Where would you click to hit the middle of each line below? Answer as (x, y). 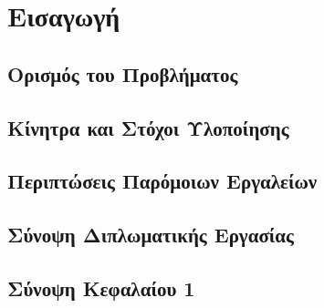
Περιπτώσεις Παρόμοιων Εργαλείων (162, 181)
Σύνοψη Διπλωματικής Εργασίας (151, 235)
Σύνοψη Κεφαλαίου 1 (101, 287)
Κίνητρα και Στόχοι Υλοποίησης (148, 127)
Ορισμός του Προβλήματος (123, 73)
